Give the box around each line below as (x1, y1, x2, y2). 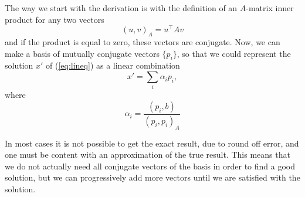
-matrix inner (246, 2, 294, 13)
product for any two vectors (5, 13, 104, 25)
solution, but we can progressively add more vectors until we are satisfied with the (5, 171, 300, 184)
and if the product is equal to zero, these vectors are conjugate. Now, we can (5, 36, 280, 48)
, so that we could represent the (177, 47, 291, 59)
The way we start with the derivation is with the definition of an (5, 2, 238, 13)
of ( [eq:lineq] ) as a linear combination (46, 59, 180, 72)
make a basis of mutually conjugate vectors (5, 47, 160, 59)
